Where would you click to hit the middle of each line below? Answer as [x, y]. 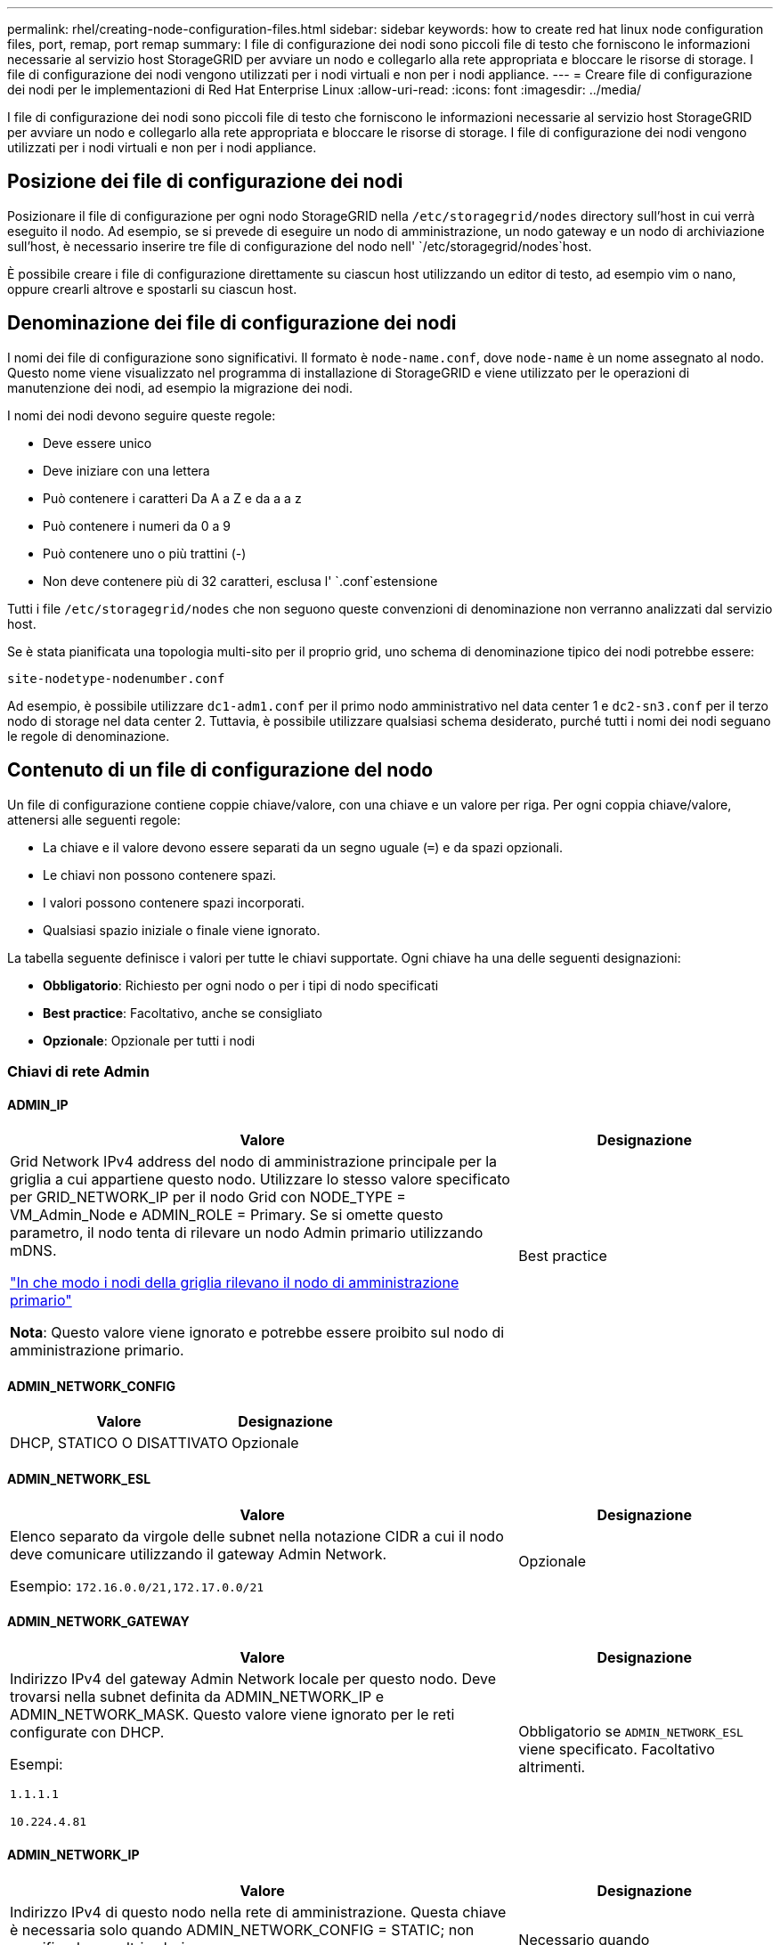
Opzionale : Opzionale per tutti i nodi [149, 1040]
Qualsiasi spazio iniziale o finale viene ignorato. [182, 930]
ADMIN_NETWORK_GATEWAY [98, 1622]
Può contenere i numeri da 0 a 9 [137, 525]
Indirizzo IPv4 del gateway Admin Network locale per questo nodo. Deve [253, 1678]
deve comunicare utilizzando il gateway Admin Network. [199, 1554]
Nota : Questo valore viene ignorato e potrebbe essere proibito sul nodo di [257, 1333]
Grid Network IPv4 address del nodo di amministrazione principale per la [254, 1162]
